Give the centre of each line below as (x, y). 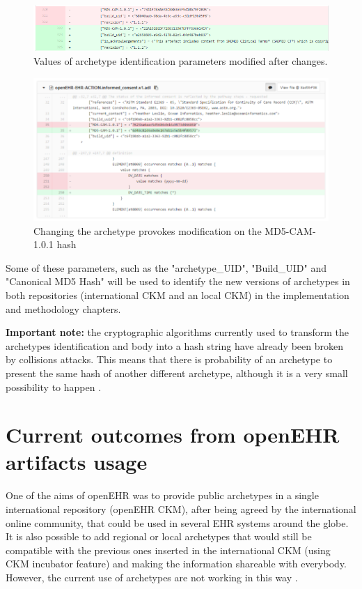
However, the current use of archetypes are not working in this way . (152, 577)
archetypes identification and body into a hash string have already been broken (174, 345)
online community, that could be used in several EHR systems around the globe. (177, 522)
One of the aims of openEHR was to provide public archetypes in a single (162, 495)
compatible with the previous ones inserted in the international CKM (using (168, 550)
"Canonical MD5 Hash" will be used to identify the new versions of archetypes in (178, 281)
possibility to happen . (54, 387)
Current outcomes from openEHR (173, 435)
